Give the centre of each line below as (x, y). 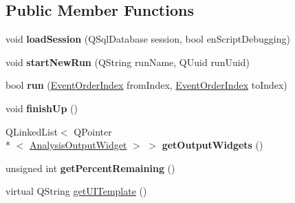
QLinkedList (32, 131)
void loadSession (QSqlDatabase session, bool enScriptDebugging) (148, 39)
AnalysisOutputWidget (78, 145)
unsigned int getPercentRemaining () (90, 168)
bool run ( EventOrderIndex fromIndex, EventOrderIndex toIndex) (146, 85)
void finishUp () (42, 108)
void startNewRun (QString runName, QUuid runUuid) (128, 62)
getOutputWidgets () (212, 145)
